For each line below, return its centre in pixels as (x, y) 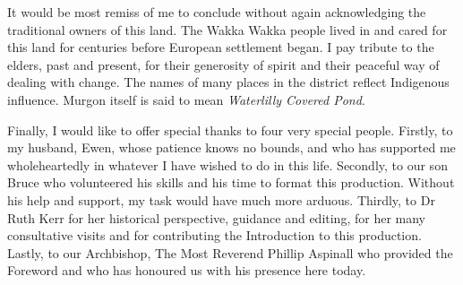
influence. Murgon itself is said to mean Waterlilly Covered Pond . (186, 99)
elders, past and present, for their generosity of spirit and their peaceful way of (223, 64)
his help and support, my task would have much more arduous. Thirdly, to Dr (221, 199)
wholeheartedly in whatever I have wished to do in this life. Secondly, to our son (227, 164)
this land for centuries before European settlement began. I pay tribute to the (221, 47)
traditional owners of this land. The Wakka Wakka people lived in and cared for (227, 29)
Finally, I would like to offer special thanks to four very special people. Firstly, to (230, 130)
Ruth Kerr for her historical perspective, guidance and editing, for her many (216, 217)
